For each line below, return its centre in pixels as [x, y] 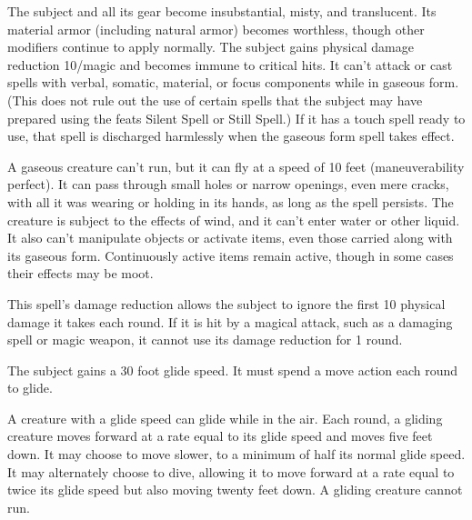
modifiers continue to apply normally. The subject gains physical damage [211, 47]
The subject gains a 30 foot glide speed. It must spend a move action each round [233, 370]
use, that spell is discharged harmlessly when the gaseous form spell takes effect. [231, 136]
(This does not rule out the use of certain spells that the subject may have [215, 100]
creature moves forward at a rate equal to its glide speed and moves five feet [220, 436]
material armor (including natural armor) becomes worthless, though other [216, 29]
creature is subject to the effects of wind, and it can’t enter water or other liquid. [234, 220]
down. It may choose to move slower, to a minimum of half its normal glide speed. [236, 454]
